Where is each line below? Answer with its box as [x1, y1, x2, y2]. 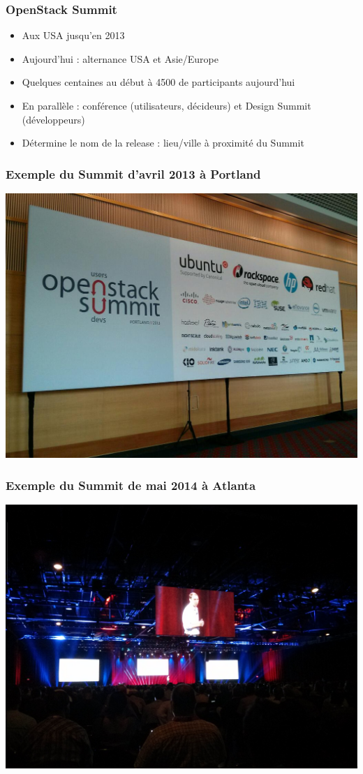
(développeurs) [22, 112, 85, 126]
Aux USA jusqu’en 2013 [22, 28, 125, 43]
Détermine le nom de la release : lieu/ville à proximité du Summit [22, 135, 304, 150]
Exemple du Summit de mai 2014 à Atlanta [6, 476, 256, 493]
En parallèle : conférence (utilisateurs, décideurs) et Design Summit [22, 98, 311, 112]
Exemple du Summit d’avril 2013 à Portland [6, 165, 261, 182]
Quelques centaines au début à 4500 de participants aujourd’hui [22, 75, 295, 89]
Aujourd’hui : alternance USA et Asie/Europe [22, 51, 218, 66]
